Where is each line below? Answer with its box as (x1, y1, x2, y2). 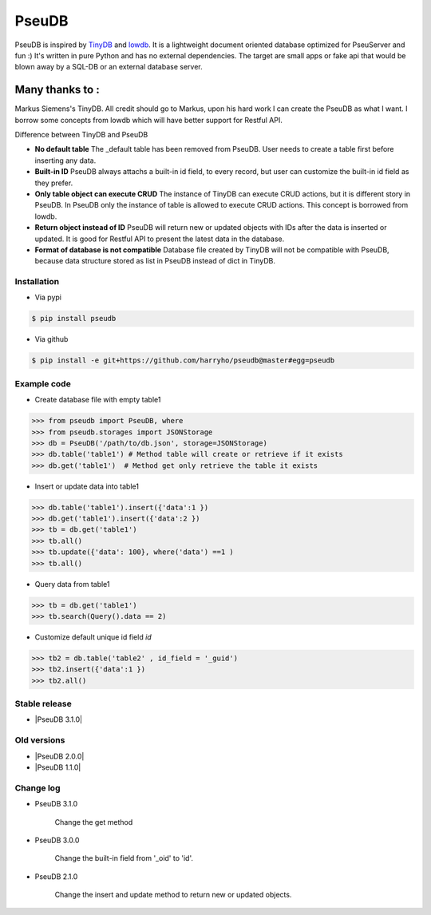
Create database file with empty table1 (34, 395, 161, 405)
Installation (14, 276, 60, 287)
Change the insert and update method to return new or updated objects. (54, 890, 292, 900)
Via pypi (34, 292, 61, 303)
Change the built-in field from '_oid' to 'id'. (54, 854, 194, 863)
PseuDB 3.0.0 (34, 835, 80, 845)
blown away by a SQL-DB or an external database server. (14, 62, 203, 72)
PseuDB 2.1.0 (34, 871, 78, 881)
